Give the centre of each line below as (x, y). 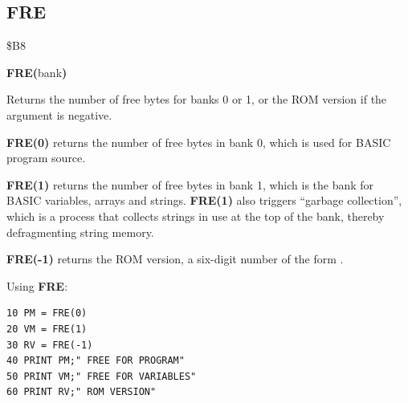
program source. (46, 158)
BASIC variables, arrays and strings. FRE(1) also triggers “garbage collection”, (204, 200)
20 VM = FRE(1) (47, 329)
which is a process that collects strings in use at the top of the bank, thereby (196, 216)
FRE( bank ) (37, 72)
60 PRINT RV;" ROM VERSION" (82, 392)
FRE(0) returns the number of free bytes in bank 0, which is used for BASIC (199, 142)
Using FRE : (37, 285)
